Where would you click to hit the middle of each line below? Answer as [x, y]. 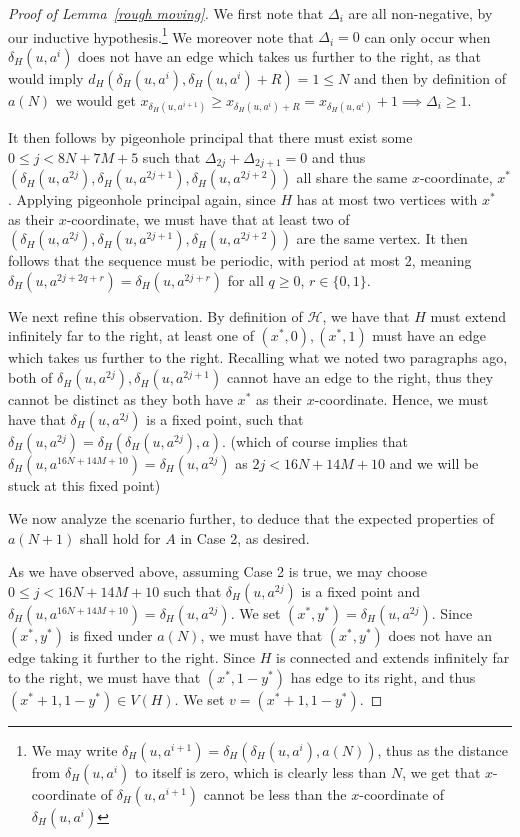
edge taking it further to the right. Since [132, 657]
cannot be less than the [275, 793]
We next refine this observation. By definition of [155, 315]
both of [30, 377]
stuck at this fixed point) [84, 484]
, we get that [441, 771]
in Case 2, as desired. [245, 537]
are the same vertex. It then [382, 238]
